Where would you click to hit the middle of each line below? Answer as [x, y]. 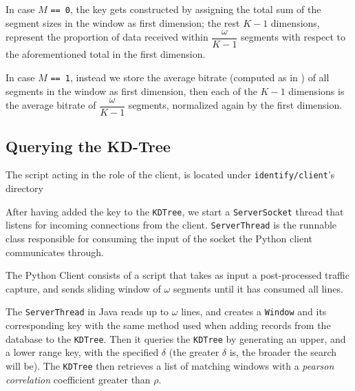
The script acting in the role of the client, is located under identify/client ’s [170, 175]
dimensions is [316, 91]
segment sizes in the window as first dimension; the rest [123, 22]
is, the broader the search [283, 352]
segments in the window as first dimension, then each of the [131, 91]
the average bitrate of [51, 105]
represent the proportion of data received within [107, 37]
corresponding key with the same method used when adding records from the [168, 325]
